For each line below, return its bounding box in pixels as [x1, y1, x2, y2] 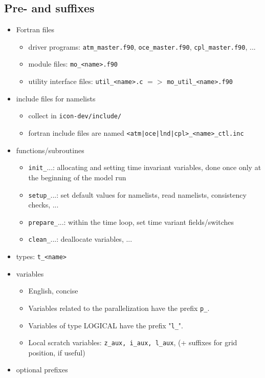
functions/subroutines [16, 144, 84, 155]
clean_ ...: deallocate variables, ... [28, 234, 132, 244]
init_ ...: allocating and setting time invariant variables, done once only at [28, 162, 261, 173]
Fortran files [16, 24, 55, 35]
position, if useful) [28, 347, 85, 358]
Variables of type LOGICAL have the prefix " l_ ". [28, 320, 183, 330]
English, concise [28, 285, 78, 296]
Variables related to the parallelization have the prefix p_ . [28, 302, 210, 313]
